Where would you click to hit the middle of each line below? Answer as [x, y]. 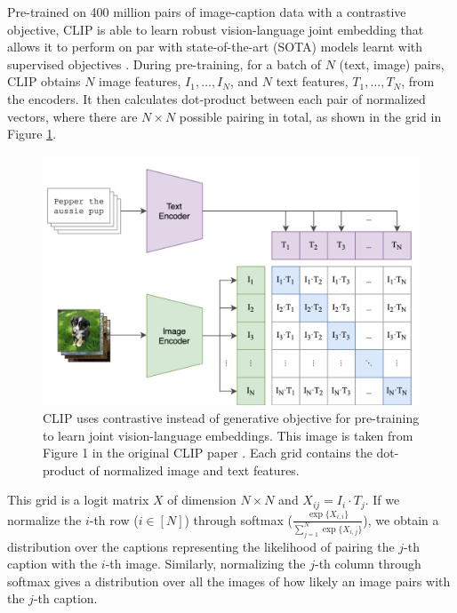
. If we [382, 500]
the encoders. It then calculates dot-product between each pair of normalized [216, 98]
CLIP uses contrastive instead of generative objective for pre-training [231, 417]
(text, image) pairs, [392, 64]
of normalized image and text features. [194, 470]
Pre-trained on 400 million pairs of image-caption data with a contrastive [207, 12]
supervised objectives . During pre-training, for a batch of [164, 64]
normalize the [44, 519]
